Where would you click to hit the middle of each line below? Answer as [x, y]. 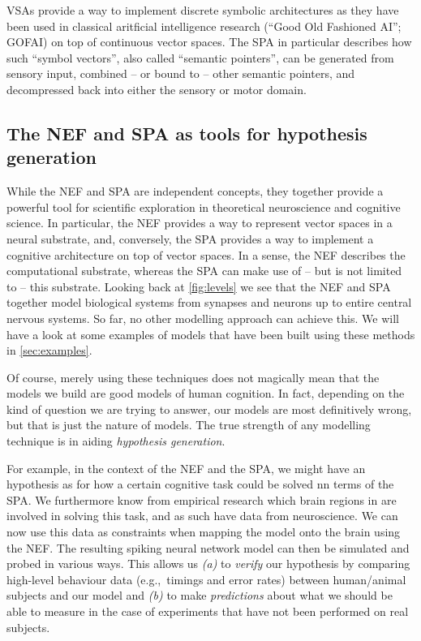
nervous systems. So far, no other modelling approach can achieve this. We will [203, 318]
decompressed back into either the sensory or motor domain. [157, 89]
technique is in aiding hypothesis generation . [116, 441]
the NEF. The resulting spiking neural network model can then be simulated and [208, 547]
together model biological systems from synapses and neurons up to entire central [209, 302]
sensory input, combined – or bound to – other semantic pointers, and [181, 73]
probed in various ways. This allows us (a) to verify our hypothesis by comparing [208, 564]
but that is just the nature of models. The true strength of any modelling [189, 425]
